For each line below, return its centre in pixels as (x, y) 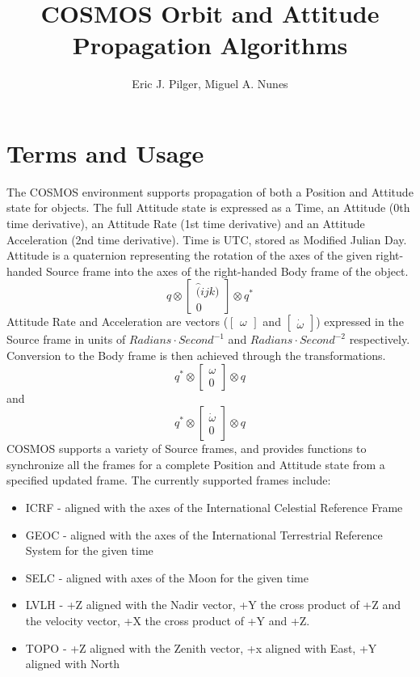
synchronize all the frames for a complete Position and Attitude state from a (196, 464)
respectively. (380, 339)
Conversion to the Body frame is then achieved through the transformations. (196, 355)
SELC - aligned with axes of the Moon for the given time (167, 577)
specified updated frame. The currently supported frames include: (169, 480)
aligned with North (73, 664)
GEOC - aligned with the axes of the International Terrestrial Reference (204, 534)
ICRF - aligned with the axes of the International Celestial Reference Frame (214, 507)
